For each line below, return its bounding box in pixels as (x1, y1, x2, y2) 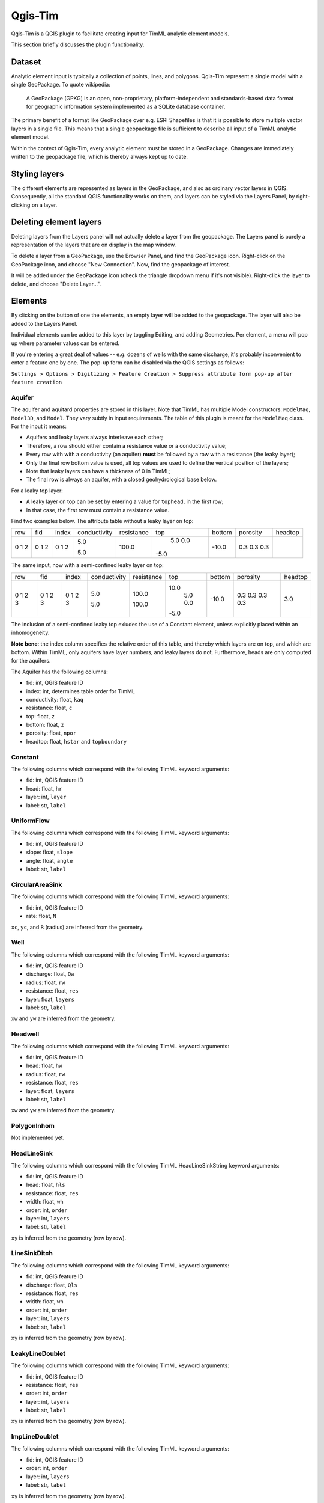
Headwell (11, 1030, 40, 1038)
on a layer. (31, 201, 58, 209)
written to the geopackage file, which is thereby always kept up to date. (11, 153, 188, 160)
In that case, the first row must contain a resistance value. (26, 506, 169, 513)
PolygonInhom (11, 1122, 55, 1130)
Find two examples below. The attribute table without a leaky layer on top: (11, 517, 194, 524)
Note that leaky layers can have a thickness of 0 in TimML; (26, 468, 171, 475)
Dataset (11, 57, 41, 67)
